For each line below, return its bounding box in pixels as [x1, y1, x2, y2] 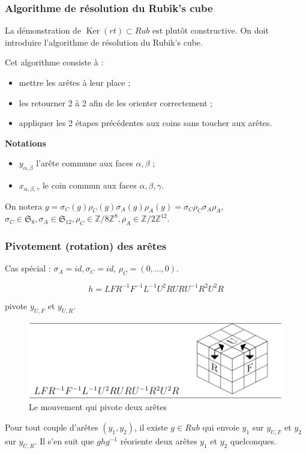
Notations [5, 136, 46, 149]
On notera [5, 199, 43, 212]
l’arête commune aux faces [36, 157, 133, 169]
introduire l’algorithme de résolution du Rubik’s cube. [5, 35, 203, 48]
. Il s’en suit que [34, 434, 94, 447]
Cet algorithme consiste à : [5, 56, 104, 68]
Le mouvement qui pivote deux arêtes [29, 401, 167, 413]
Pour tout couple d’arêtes [5, 421, 98, 434]
